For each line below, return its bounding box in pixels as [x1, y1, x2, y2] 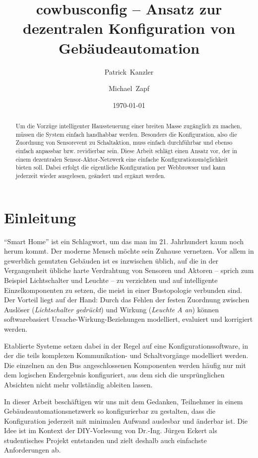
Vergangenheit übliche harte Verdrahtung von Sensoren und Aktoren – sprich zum [4, 265, 254, 275]
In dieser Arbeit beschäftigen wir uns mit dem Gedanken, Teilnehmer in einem [4, 396, 243, 406]
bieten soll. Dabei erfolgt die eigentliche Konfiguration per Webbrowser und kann [15, 163, 226, 172]
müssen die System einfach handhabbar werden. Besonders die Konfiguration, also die [15, 130, 237, 138]
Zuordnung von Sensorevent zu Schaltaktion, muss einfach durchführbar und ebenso [15, 138, 233, 147]
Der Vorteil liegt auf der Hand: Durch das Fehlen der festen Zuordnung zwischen [4, 294, 250, 305]
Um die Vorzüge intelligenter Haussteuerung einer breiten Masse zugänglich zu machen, [15, 122, 242, 130]
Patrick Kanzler [104, 66, 154, 77]
